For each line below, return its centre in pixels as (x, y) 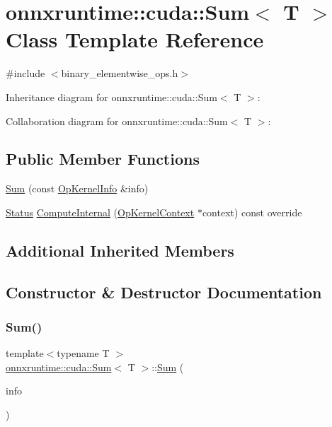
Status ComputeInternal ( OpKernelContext (100, 212)
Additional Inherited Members (120, 250)
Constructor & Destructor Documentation (164, 292)
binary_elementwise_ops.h (120, 73)
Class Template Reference (135, 39)
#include (25, 73)
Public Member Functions (103, 159)
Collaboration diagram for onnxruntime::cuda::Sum (117, 121)
